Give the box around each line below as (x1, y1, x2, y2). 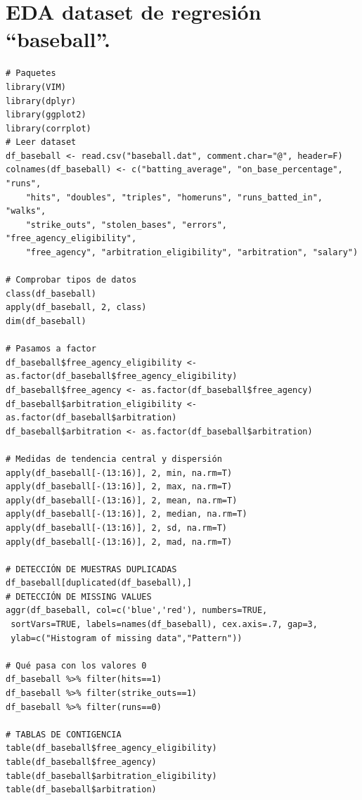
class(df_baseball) (6, 288, 96, 299)
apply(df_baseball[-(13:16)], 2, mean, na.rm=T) (6, 495, 238, 505)
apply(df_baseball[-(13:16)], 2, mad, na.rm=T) (6, 536, 233, 547)
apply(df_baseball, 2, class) (6, 302, 147, 313)
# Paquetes (6, 68, 56, 79)
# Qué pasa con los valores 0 (6, 660, 147, 671)
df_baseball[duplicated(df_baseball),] (6, 578, 192, 588)
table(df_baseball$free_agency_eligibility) (6, 743, 217, 754)
